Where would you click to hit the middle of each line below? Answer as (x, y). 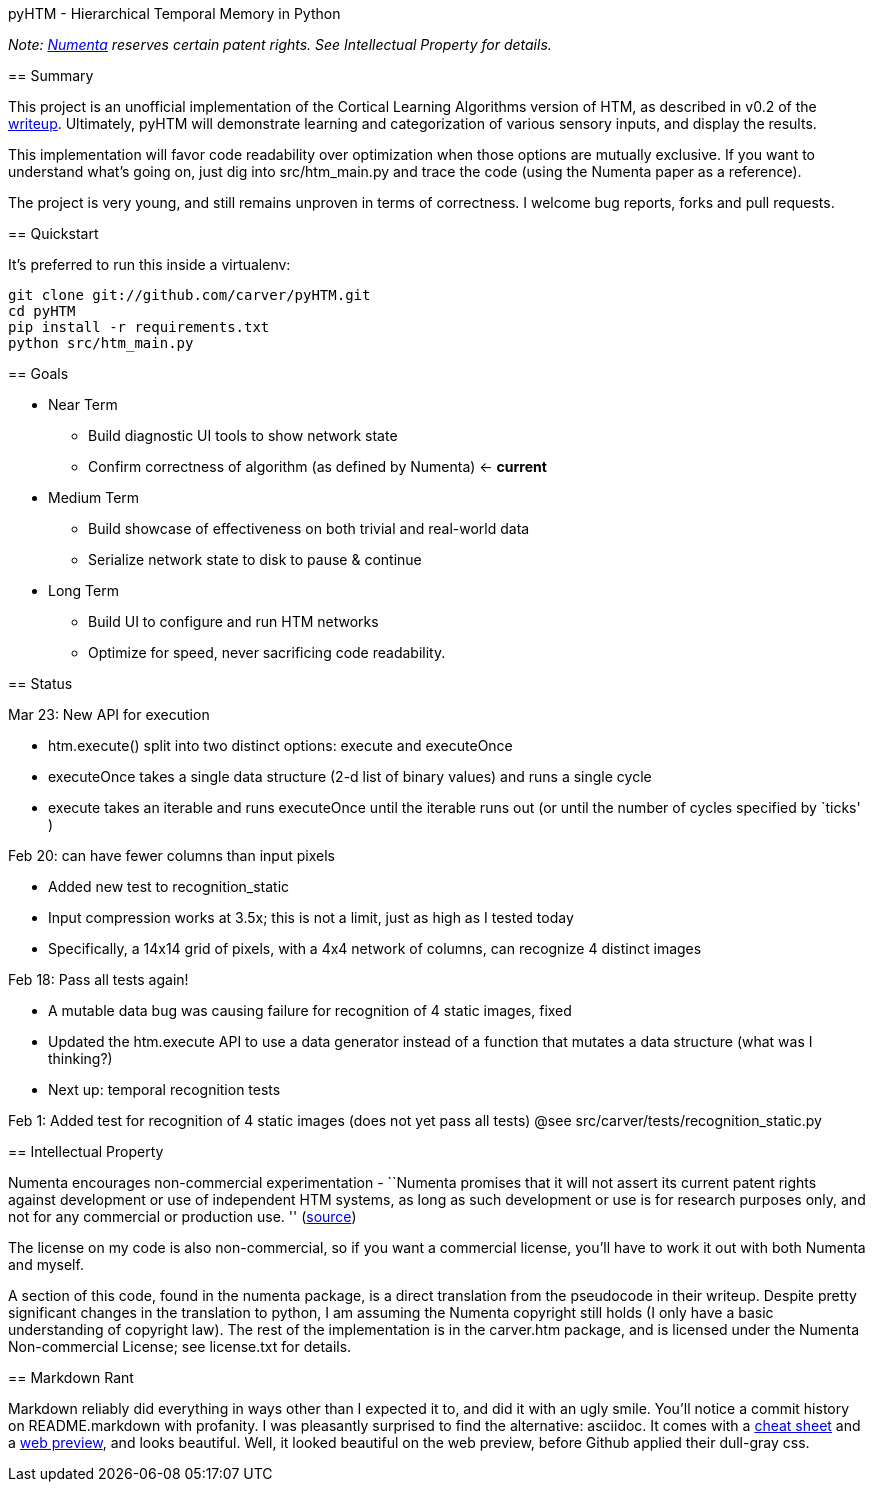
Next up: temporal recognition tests (164, 1089)
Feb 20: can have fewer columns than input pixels (171, 855)
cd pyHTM (42, 311)
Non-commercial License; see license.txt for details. (180, 1346)
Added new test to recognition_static (169, 886)
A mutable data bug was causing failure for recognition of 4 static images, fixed (310, 1010)
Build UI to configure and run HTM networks (233, 621)
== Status (40, 683)
